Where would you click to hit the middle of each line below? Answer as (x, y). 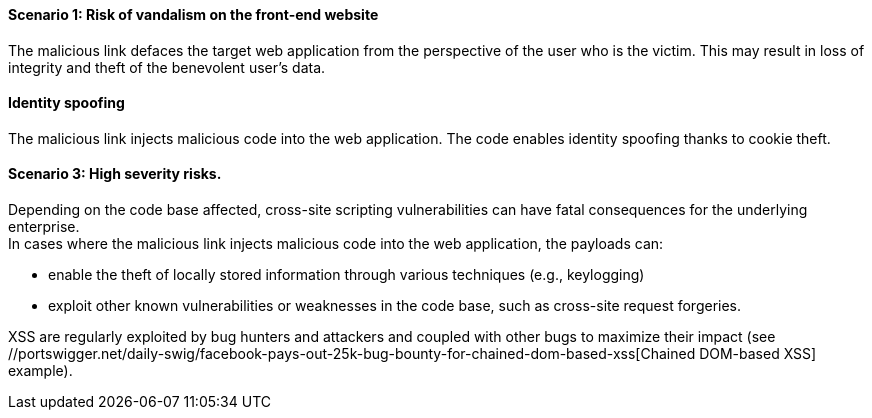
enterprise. (44, 227)
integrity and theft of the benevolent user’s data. (167, 67)
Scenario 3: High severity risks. (115, 174)
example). (40, 371)
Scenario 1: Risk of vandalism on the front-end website (193, 14)
